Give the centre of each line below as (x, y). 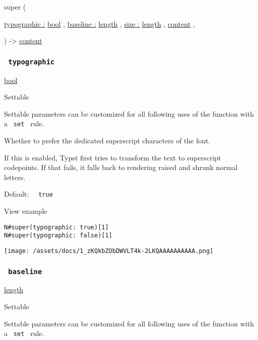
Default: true (28, 194)
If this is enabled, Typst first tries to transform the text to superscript (113, 157)
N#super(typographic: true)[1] (56, 227)
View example (26, 211)
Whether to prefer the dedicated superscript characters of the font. (107, 140)
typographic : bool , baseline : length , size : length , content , (100, 23)
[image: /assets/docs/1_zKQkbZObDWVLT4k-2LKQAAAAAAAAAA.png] (109, 251)
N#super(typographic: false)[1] (58, 236)
